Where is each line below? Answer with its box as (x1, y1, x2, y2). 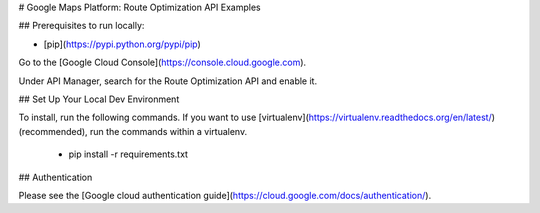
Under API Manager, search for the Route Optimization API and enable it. (18, 75, 318, 87)
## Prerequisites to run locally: (18, 20, 145, 32)
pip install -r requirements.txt (68, 148, 189, 160)
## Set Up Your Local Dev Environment (18, 93, 180, 105)
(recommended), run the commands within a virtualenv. (18, 125, 248, 137)
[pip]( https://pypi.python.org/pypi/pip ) (43, 38, 202, 50)
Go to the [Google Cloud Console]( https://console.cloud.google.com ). (18, 56, 307, 69)
